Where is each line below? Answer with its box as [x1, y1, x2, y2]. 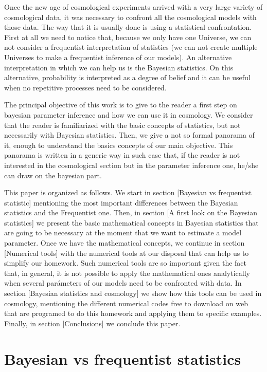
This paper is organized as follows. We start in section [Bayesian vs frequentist [4, 187, 252, 198]
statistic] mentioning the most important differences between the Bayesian [4, 197, 238, 208]
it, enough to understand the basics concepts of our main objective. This [4, 139, 233, 150]
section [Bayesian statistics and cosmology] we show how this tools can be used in [4, 288, 262, 299]
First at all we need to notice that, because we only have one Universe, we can [4, 31, 252, 42]
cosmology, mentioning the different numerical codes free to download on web [4, 297, 248, 308]
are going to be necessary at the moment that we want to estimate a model [4, 227, 242, 238]
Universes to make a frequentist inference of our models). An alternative [4, 51, 232, 62]
